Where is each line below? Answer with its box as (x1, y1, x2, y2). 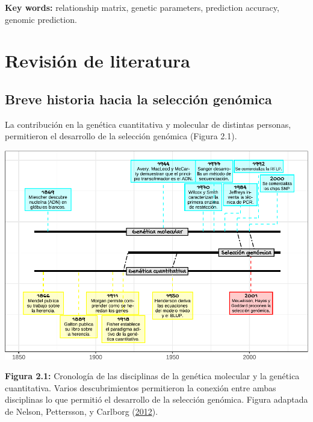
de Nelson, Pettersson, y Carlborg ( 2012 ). (5, 405, 158, 417)
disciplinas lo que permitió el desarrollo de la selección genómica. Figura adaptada (5, 393, 308, 406)
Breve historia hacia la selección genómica (5, 89, 272, 108)
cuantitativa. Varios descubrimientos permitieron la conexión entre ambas (5, 381, 276, 394)
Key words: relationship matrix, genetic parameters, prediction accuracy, (5, 1, 279, 13)
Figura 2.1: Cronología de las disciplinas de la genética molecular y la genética (5, 370, 300, 382)
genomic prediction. (5, 13, 77, 25)
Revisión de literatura (5, 48, 190, 73)
